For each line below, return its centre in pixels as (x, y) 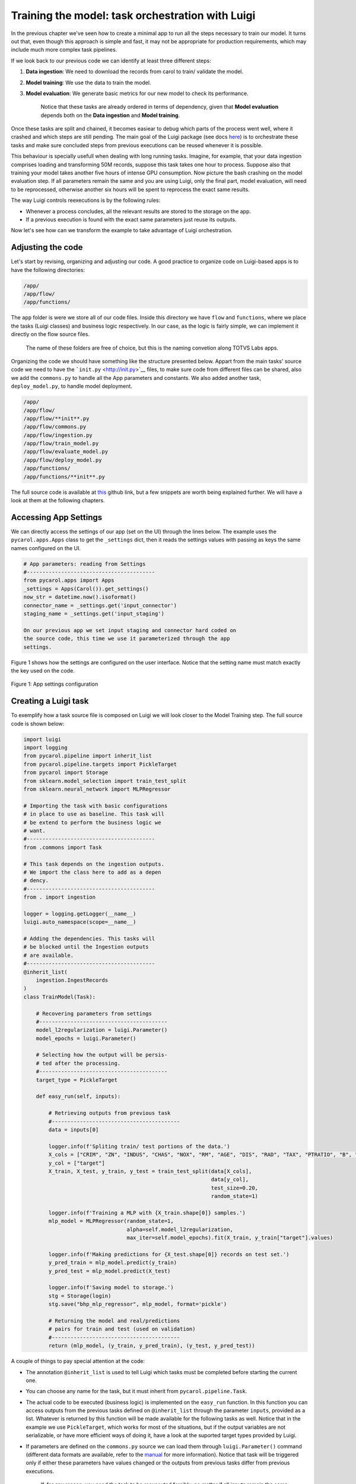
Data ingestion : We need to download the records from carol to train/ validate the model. (134, 72)
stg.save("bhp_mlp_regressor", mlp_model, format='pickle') (138, 1304)
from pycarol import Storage (66, 773)
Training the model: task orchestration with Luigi (133, 15)
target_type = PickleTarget (77, 1080)
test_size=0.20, (234, 1188)
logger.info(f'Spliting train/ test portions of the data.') (139, 1146)
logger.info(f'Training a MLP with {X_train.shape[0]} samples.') (147, 1213)
